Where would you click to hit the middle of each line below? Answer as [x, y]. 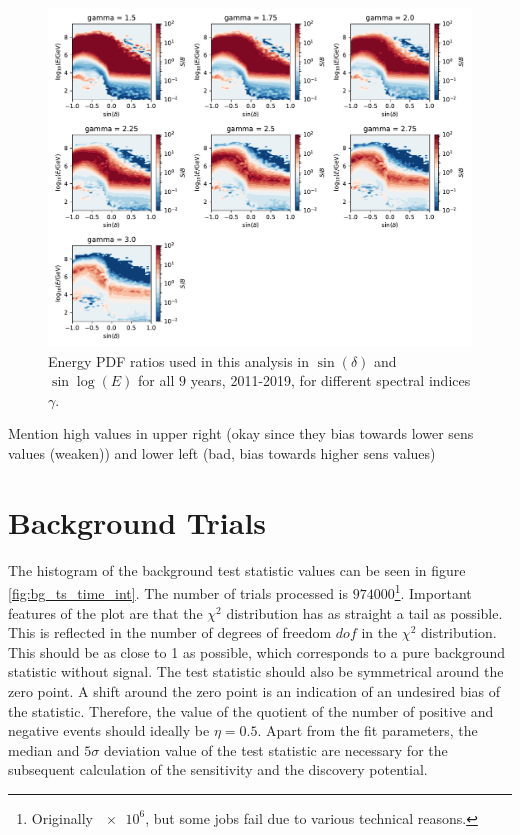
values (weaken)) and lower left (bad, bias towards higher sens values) [222, 453]
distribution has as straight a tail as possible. [364, 612]
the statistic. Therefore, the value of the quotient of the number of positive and [251, 710]
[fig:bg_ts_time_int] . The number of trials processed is [178, 593]
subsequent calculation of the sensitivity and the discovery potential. [218, 769]
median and [44, 749]
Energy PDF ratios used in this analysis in [179, 360]
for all [156, 380]
